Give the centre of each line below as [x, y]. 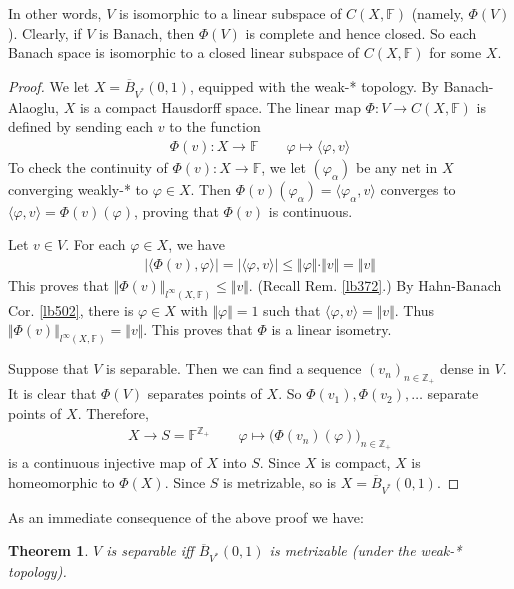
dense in [465, 368]
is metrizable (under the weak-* [365, 550]
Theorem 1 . [48, 550]
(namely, [437, 13]
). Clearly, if [45, 32]
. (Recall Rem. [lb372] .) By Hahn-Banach [375, 284]
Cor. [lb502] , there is [71, 309]
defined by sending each [81, 126]
